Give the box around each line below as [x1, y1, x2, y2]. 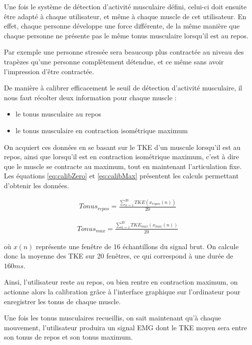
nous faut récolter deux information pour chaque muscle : [4, 92, 177, 102]
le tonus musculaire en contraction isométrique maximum [15, 125, 188, 135]
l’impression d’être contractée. [4, 66, 94, 76]
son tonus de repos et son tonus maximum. [4, 332, 133, 342]
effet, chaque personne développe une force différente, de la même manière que [4, 21, 240, 31]
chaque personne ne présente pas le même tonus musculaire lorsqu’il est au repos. [4, 30, 249, 40]
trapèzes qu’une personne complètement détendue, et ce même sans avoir [4, 56, 224, 66]
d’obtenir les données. [4, 180, 69, 190]
